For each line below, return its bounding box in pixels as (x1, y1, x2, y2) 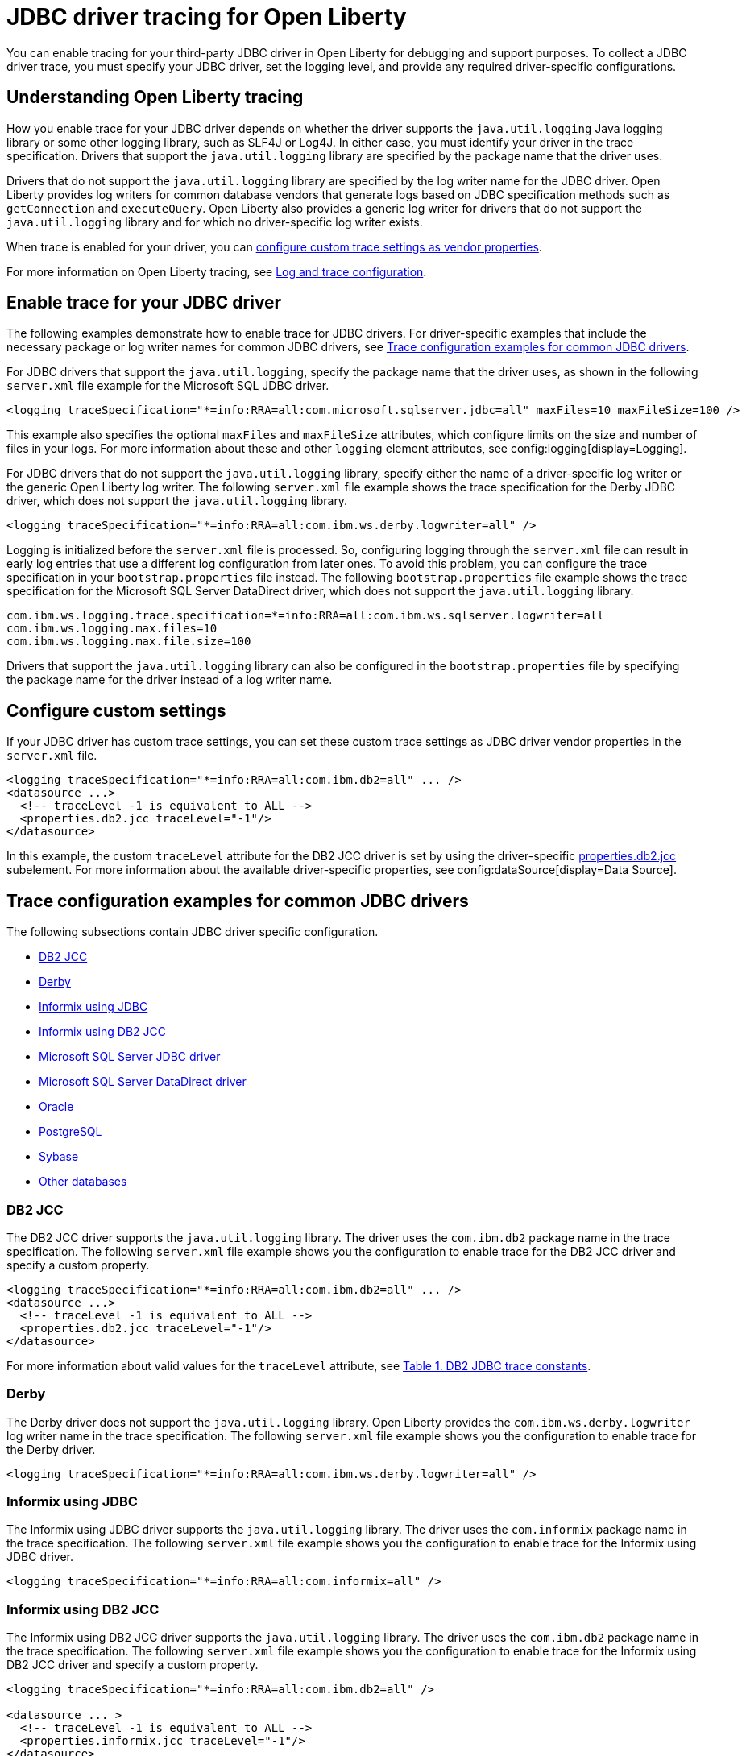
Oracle (39, 1100, 74, 1114)
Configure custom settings (6, 700, 226, 721)
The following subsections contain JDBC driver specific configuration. (6, 925, 379, 939)
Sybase (39, 1149, 79, 1164)
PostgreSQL (39, 1124, 102, 1139)
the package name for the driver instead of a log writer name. (6, 673, 333, 687)
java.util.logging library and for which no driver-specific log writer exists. (6, 214, 423, 229)
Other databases (39, 1174, 127, 1189)
